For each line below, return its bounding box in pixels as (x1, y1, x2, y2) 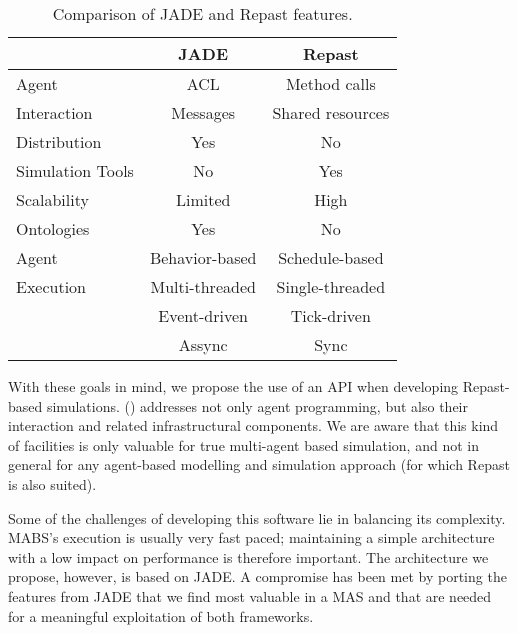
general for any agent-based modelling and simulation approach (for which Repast (8, 454, 510, 475)
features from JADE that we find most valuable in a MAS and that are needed (8, 585, 492, 606)
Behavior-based (149, 246, 257, 269)
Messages (171, 101, 236, 124)
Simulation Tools (16, 159, 134, 182)
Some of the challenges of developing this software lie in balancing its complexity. (8, 507, 506, 528)
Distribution (16, 130, 102, 153)
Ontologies (16, 217, 90, 240)
